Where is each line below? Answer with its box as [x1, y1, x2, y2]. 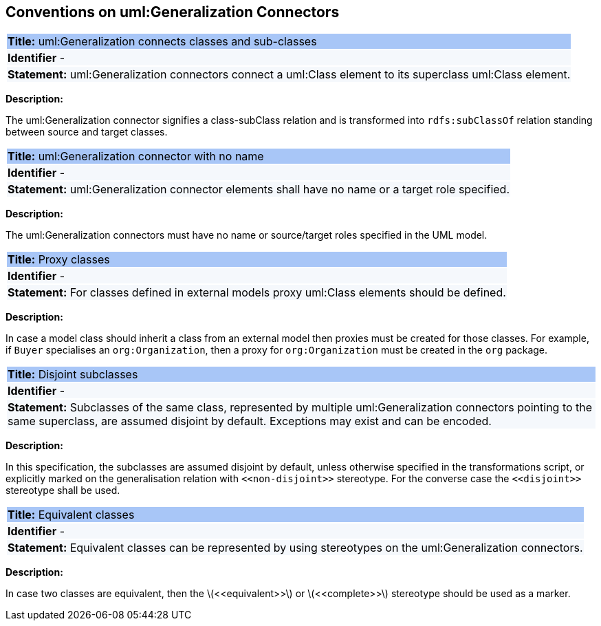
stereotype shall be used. [6, 484, 120, 497]
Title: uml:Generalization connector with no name [8, 149, 264, 164]
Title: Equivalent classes [8, 508, 135, 522]
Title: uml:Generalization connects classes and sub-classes [8, 34, 317, 49]
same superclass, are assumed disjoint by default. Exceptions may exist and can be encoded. [8, 414, 492, 429]
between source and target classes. [6, 126, 168, 138]
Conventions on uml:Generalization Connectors [6, 3, 340, 21]
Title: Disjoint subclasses [8, 367, 138, 382]
